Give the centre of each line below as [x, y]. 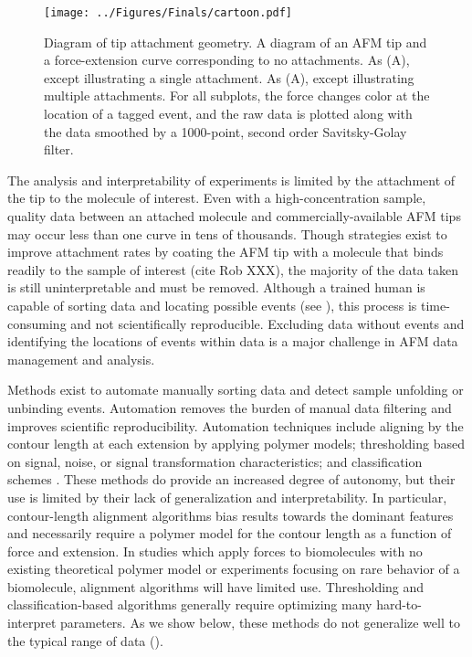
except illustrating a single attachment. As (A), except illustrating [229, 77]
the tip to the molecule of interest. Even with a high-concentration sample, [217, 198]
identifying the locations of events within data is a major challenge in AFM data [233, 341]
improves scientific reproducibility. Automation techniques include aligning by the [236, 425]
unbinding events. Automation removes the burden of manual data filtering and [230, 407]
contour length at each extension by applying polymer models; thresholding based [236, 444]
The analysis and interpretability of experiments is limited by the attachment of [231, 180]
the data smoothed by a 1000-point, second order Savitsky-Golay [226, 131]
